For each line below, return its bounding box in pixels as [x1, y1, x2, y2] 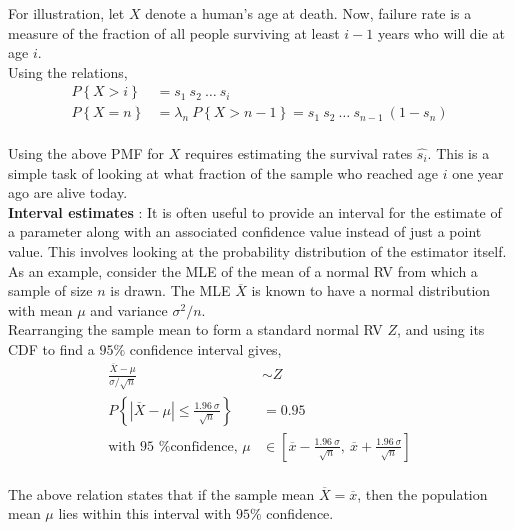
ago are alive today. [8, 182, 128, 203]
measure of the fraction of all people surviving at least [8, 22, 340, 43]
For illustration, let [8, 3, 125, 23]
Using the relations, [8, 61, 128, 82]
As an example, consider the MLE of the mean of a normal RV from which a [8, 260, 478, 281]
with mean [8, 299, 73, 320]
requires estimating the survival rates [184, 143, 413, 164]
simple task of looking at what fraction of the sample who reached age [8, 162, 439, 183]
